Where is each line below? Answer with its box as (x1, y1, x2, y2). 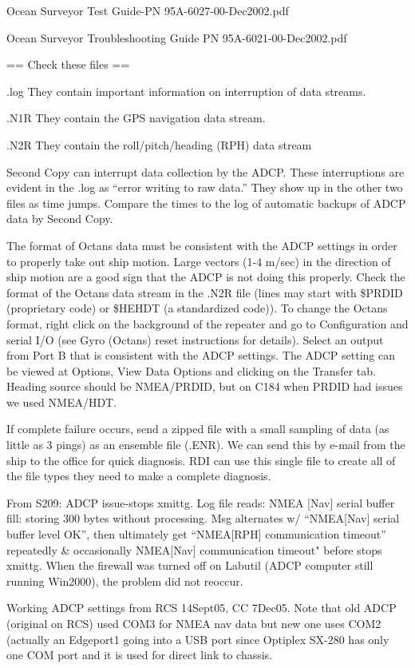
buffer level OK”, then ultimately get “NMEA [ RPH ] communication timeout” (6, 526, 386, 543)
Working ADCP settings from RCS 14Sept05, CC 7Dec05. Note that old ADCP (6, 599, 397, 616)
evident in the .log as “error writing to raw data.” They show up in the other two (6, 179, 403, 196)
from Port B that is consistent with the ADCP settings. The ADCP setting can (6, 347, 396, 364)
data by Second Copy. (6, 210, 113, 227)
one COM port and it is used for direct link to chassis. (6, 646, 273, 663)
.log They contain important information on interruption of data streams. (6, 82, 366, 99)
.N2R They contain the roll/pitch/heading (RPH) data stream (6, 136, 312, 153)
